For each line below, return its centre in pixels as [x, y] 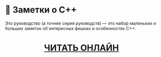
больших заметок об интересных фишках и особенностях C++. [71, 28]
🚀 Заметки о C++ [41, 10]
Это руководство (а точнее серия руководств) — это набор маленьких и [80, 23]
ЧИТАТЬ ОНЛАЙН [81, 48]
